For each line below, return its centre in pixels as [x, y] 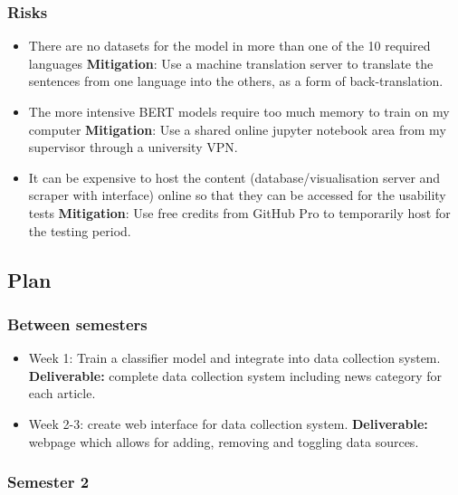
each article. [62, 393]
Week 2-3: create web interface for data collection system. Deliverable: [228, 423]
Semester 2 [48, 482]
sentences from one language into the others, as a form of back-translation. [236, 81]
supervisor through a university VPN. [133, 147]
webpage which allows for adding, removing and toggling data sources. [224, 441]
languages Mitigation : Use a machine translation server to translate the [231, 63]
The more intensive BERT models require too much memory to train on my [239, 111]
